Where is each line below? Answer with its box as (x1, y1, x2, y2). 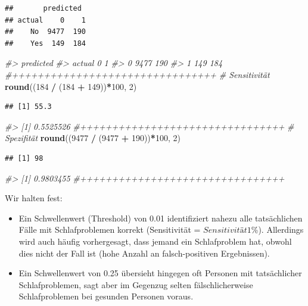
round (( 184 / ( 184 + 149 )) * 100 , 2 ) (5, 80, 137, 92)
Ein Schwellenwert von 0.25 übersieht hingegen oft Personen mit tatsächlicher (18, 267, 302, 279)
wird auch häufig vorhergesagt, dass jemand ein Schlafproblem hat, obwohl (18, 235, 292, 247)
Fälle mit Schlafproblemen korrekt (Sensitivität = (18, 223, 201, 236)
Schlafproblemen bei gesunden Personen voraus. (18, 290, 194, 302)
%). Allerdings (251, 223, 304, 236)
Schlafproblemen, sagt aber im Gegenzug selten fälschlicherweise (18, 278, 253, 291)
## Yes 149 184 (5, 39, 86, 48)
